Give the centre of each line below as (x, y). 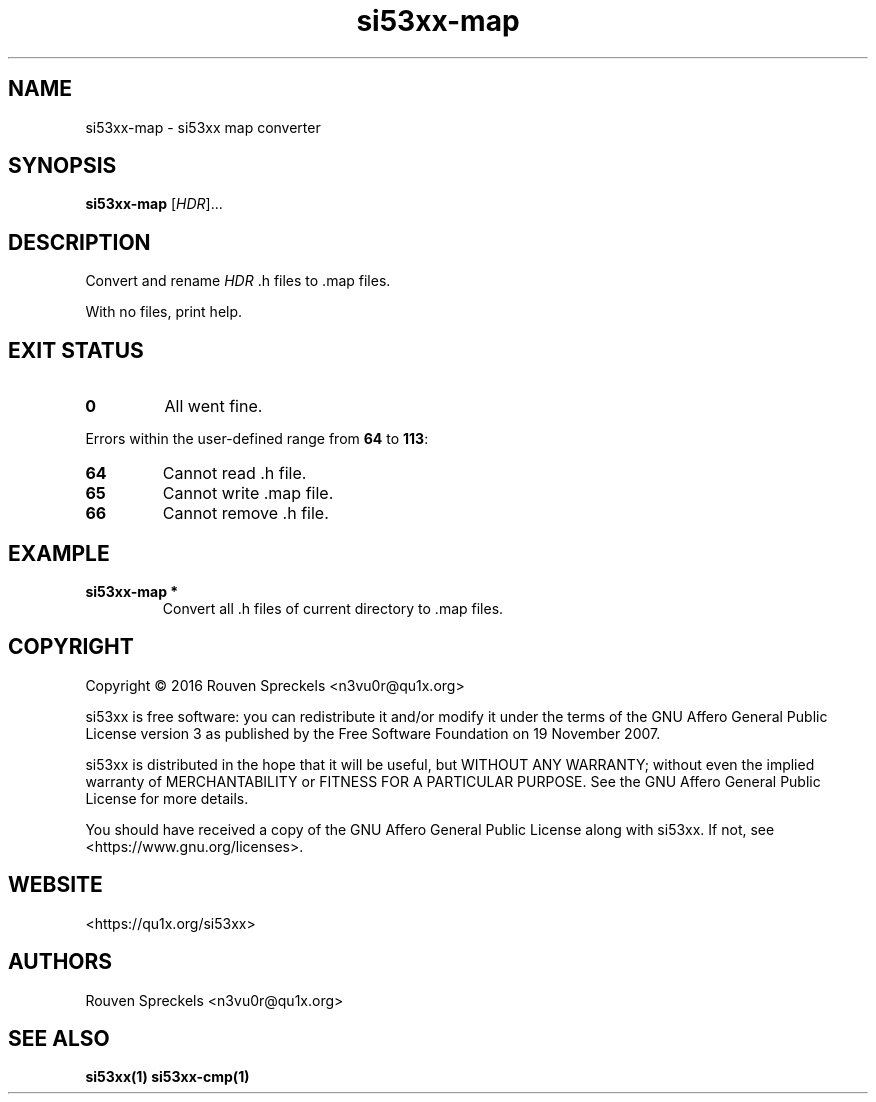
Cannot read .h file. (234, 473)
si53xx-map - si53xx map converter (203, 127)
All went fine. (213, 406)
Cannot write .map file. (248, 493)
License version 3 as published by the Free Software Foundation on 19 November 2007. (373, 733)
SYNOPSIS (62, 166)
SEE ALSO (59, 1038)
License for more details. (167, 798)
